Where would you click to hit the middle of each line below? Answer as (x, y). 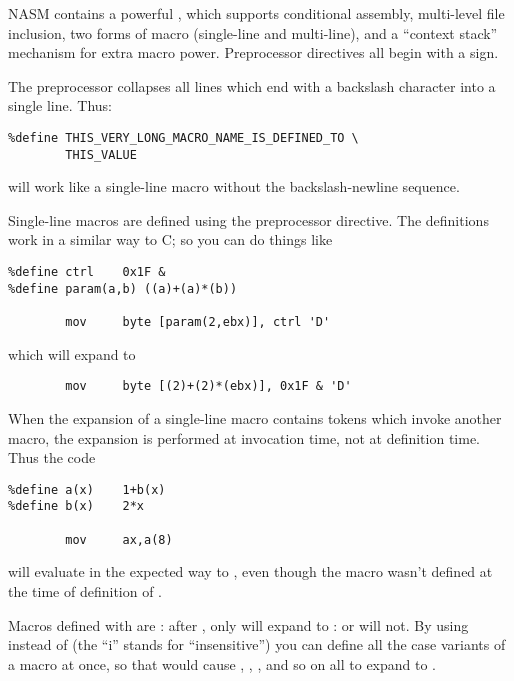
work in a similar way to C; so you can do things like (170, 239)
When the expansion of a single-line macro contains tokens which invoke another (255, 417)
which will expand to (72, 353)
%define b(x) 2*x (76, 506)
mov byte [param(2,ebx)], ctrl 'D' (198, 322)
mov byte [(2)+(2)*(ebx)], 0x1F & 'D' (208, 386)
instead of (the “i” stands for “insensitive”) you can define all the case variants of (257, 644)
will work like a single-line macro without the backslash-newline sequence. (234, 186)
